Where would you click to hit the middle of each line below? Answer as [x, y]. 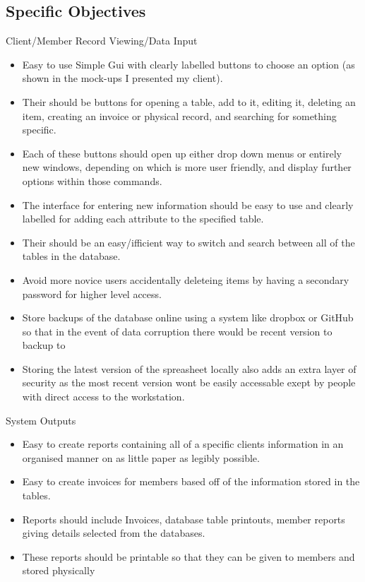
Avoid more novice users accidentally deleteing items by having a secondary [186, 279]
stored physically [59, 570]
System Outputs [41, 420]
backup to [44, 345]
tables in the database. [71, 256]
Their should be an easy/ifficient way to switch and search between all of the [189, 242]
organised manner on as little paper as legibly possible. [141, 457]
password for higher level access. [92, 293]
